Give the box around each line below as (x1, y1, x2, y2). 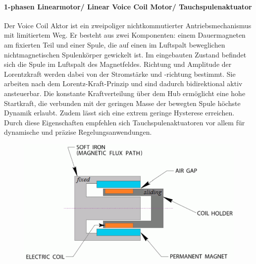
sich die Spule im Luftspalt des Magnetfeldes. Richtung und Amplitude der (4, 59, 232, 69)
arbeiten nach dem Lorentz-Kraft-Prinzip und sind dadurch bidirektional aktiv (4, 78, 243, 89)
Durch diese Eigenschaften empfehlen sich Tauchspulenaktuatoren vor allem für (4, 117, 245, 127)
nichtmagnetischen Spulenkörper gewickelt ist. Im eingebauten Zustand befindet (4, 49, 247, 59)
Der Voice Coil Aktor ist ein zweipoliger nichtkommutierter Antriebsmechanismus (4, 20, 252, 30)
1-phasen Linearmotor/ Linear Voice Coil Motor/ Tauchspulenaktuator (4, 1, 252, 11)
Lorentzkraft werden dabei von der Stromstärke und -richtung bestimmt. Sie (4, 68, 236, 79)
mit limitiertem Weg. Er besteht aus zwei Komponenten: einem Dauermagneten (4, 30, 246, 40)
